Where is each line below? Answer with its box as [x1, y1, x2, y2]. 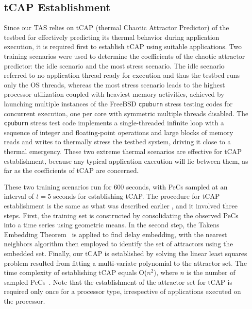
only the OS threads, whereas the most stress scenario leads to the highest [4, 79, 225, 89]
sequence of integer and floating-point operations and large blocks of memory [4, 127, 234, 137]
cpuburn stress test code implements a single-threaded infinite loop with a [4, 118, 224, 128]
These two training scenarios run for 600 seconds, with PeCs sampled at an [4, 181, 228, 191]
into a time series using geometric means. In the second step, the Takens [4, 220, 219, 230]
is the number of [186, 267, 235, 277]
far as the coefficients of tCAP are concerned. [4, 165, 139, 175]
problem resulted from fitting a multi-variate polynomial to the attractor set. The [4, 257, 247, 268]
